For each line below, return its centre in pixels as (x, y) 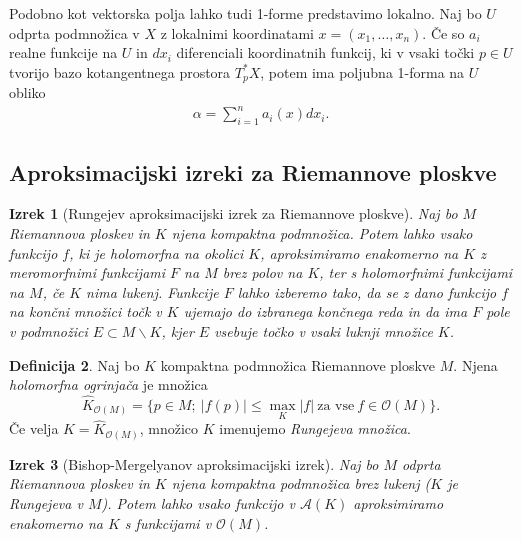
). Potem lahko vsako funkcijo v (198, 503)
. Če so (443, 32)
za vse (336, 405)
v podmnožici (48, 330)
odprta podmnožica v (74, 32)
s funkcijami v (168, 522)
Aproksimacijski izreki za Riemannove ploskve (253, 171)
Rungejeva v (46, 503)
